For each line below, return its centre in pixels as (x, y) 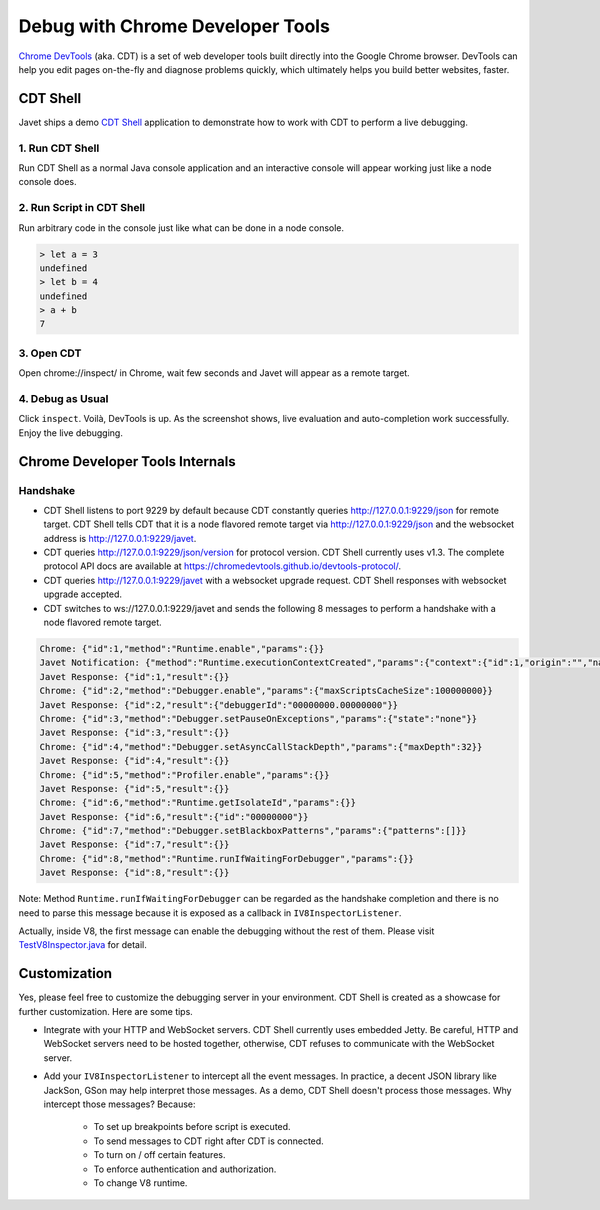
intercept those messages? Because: (119, 1104)
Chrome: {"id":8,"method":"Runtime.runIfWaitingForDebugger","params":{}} (227, 858)
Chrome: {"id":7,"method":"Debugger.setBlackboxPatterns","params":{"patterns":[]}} (253, 831)
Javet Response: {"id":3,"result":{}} (134, 733)
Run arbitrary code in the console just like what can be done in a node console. (181, 227)
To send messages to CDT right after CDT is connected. (208, 1141)
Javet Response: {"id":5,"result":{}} (134, 788)
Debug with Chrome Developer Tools (174, 26)
